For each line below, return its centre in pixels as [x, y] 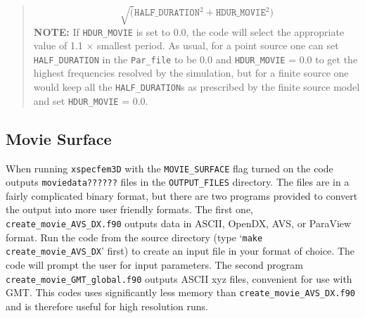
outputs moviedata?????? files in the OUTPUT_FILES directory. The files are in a [178, 182]
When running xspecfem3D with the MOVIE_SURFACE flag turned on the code [169, 168]
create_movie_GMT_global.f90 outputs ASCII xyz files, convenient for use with [179, 278]
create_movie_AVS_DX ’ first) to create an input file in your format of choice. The [180, 251]
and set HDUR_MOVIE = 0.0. [91, 100]
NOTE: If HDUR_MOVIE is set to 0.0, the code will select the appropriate [189, 31]
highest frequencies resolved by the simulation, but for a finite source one [191, 73]
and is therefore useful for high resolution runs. [107, 306]
